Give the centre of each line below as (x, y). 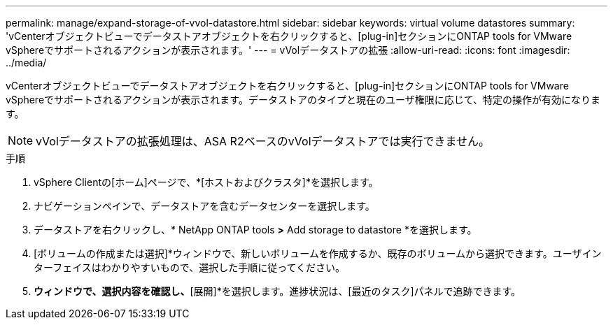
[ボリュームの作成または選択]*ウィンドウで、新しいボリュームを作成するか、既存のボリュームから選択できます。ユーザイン (318, 253)
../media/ (26, 63)
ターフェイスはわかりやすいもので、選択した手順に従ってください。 (190, 267)
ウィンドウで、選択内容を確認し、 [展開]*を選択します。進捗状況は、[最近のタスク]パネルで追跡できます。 (277, 291)
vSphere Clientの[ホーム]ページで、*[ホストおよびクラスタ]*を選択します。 (206, 182)
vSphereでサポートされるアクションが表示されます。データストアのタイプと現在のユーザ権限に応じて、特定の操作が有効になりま (303, 100)
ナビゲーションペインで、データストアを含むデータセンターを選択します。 (204, 206)
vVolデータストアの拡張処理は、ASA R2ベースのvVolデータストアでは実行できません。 (263, 141)
